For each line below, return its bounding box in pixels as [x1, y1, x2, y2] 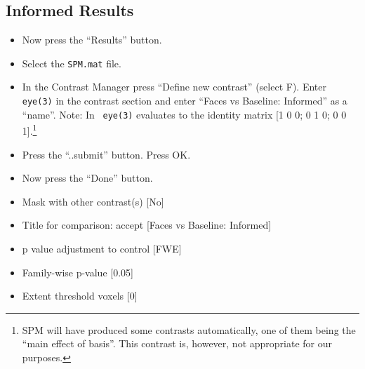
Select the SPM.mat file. [22, 55, 121, 70]
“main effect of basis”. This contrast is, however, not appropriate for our [22, 336, 333, 351]
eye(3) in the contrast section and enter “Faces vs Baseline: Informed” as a [22, 93, 347, 108]
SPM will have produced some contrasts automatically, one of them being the [22, 322, 356, 337]
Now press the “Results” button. [22, 32, 162, 47]
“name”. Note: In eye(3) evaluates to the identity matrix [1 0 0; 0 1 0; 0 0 [22, 107, 347, 121]
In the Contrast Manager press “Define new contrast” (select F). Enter [22, 79, 326, 94]
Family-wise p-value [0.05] [22, 264, 133, 279]
